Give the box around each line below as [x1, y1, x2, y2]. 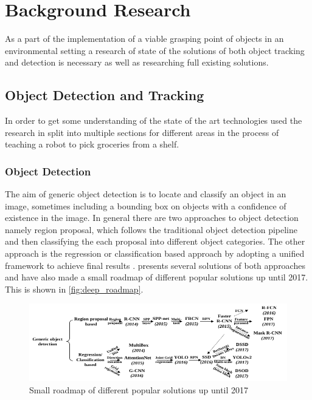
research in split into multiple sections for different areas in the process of [5, 126, 279, 138]
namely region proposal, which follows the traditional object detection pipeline [5, 223, 297, 236]
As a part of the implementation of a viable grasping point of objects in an [5, 32, 284, 45]
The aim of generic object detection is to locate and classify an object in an [5, 188, 286, 200]
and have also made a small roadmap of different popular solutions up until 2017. [5, 271, 308, 283]
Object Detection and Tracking [5, 86, 204, 104]
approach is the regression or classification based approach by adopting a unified [5, 247, 305, 260]
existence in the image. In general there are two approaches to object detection [5, 211, 299, 224]
